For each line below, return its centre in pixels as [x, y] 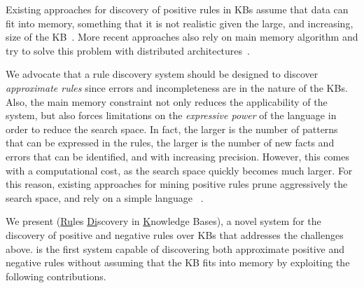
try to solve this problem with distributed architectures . [128, 50]
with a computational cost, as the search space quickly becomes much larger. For [179, 170]
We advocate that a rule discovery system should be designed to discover [162, 74]
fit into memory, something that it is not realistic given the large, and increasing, [180, 23]
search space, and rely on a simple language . [105, 197]
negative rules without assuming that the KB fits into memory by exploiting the [178, 262]
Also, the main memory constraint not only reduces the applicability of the [167, 101]
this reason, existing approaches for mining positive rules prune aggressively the [177, 184]
